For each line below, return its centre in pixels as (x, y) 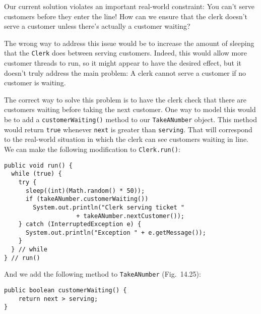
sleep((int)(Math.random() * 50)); (85, 191)
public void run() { (39, 165)
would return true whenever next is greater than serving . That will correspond (128, 129)
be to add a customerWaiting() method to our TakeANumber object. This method (130, 119)
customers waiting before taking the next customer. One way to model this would (130, 109)
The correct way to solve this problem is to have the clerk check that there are (125, 99)
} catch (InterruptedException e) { (80, 224)
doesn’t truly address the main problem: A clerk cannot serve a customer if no (125, 72)
